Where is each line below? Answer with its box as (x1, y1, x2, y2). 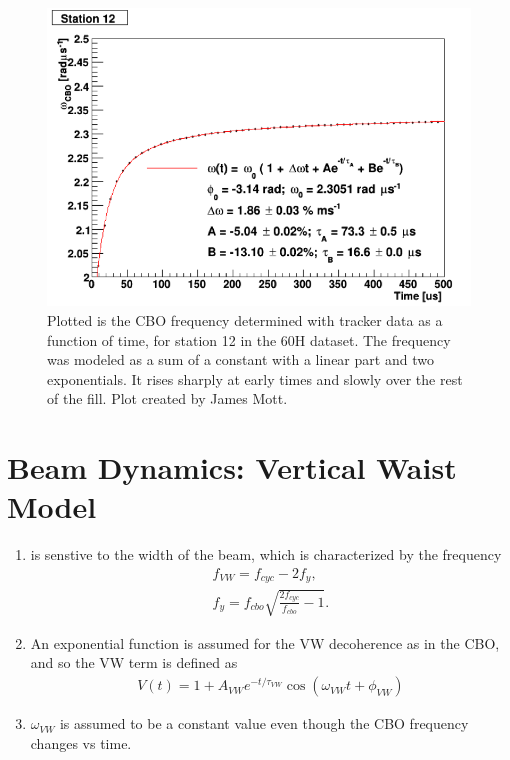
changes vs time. (30, 732, 132, 753)
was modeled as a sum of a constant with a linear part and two (47, 349, 434, 370)
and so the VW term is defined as (30, 652, 238, 673)
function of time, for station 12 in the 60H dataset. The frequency (47, 329, 451, 350)
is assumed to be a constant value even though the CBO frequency (59, 713, 469, 734)
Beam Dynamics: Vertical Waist (7, 447, 457, 488)
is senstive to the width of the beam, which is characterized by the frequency (30, 544, 502, 565)
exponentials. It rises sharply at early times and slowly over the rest (47, 368, 463, 389)
